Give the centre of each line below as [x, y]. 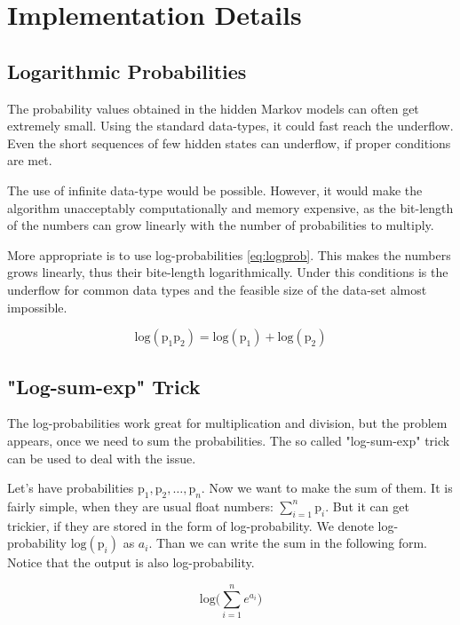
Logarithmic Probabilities [127, 71]
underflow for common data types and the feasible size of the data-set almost [217, 289]
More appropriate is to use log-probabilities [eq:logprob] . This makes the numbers [229, 254]
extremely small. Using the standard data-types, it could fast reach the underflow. [230, 126]
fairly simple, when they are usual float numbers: [140, 506]
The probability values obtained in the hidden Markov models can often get [213, 108]
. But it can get [367, 506]
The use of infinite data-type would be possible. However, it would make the [215, 190]
